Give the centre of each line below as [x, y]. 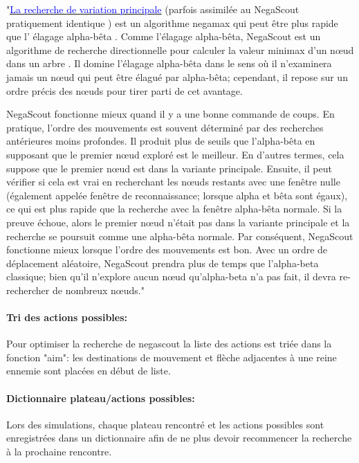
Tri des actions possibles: [67, 317]
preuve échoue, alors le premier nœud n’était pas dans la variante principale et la [178, 222]
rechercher [28, 290]
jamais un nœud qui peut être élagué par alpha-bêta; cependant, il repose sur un [177, 76]
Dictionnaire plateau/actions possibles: [101, 398]
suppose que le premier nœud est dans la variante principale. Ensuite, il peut [169, 168]
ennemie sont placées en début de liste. [89, 371]
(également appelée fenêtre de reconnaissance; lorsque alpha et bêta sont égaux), [177, 195]
